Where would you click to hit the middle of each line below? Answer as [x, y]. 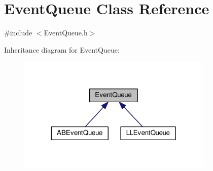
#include [18, 33]
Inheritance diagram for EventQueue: [62, 49]
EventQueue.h [66, 33]
